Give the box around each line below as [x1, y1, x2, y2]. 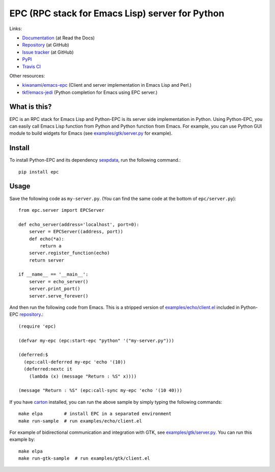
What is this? [9, 103, 52, 111]
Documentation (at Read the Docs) [22, 35, 95, 41]
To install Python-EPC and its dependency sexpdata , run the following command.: [9, 157, 181, 163]
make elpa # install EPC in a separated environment [18, 411, 172, 417]
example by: [9, 436, 35, 442]
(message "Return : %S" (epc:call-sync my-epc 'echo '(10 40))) [18, 388, 183, 393]
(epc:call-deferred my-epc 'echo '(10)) [23, 359, 126, 365]
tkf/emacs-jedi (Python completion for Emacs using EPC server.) [22, 89, 158, 95]
